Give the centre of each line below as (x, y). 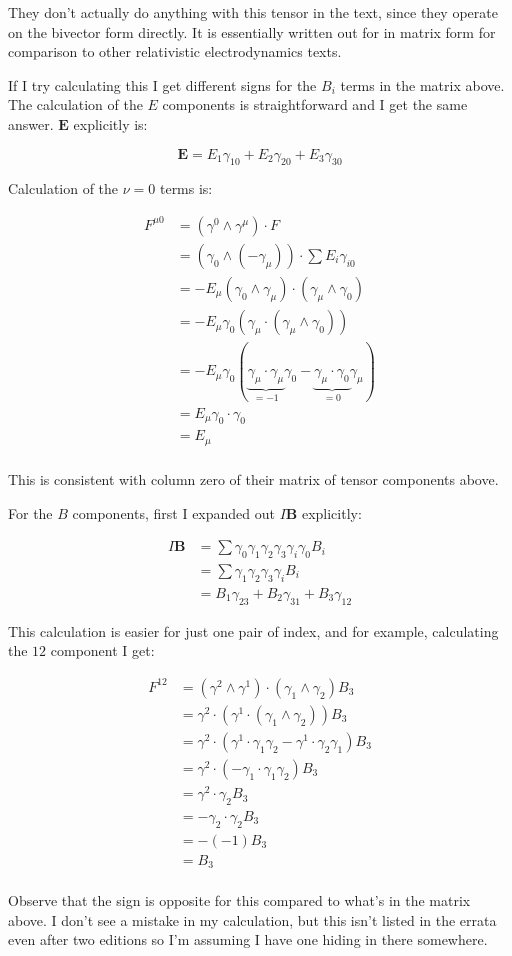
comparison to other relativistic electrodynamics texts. (175, 51)
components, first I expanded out (173, 512)
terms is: (186, 188)
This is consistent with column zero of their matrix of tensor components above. (253, 478)
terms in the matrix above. (422, 84)
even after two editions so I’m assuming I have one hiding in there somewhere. (248, 939)
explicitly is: (110, 123)
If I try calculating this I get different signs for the (162, 84)
